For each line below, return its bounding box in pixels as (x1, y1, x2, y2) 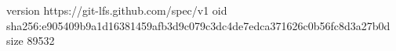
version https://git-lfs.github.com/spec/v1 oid (6, 2, 227, 18)
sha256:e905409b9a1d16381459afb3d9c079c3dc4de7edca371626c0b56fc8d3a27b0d (6, 17, 391, 33)
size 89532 (6, 32, 55, 49)
